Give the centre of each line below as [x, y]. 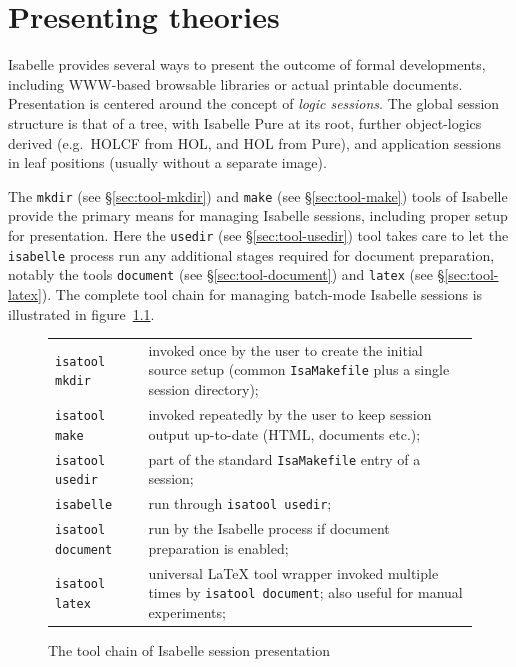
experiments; [187, 611]
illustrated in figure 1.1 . [81, 313]
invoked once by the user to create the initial [285, 349]
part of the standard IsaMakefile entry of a [284, 458]
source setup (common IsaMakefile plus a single [299, 369]
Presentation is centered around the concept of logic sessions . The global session [254, 103]
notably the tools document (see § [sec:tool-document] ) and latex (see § [226, 274]
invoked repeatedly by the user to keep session [290, 414]
